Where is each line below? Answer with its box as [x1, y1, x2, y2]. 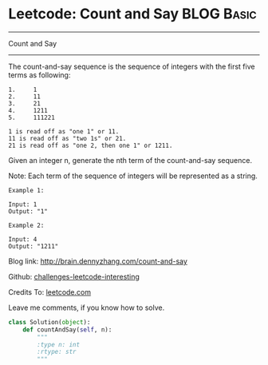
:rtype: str [37, 348, 77, 356]
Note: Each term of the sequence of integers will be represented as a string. [8, 171, 258, 181]
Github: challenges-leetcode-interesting [8, 272, 140, 281]
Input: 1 [8, 200, 37, 208]
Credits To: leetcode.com [8, 287, 92, 296]
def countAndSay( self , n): [22, 325, 112, 334]
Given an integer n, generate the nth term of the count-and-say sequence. [8, 155, 253, 165]
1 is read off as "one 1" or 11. [8, 127, 120, 136]
